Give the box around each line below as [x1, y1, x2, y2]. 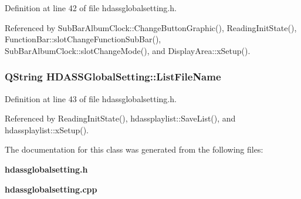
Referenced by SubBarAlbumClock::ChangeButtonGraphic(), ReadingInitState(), [5, 21, 297, 33]
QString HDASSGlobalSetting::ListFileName [5, 69, 221, 84]
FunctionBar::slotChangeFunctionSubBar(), [5, 33, 161, 45]
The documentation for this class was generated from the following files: [5, 143, 263, 156]
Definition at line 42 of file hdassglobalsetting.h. [5, 2, 177, 14]
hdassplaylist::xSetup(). [5, 123, 89, 136]
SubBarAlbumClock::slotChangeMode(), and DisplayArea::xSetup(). [5, 44, 251, 56]
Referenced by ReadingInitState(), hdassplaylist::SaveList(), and [5, 112, 236, 124]
